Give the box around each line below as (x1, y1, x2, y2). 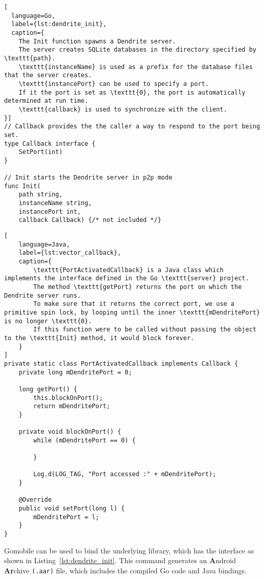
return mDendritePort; (33, 403, 110, 410)
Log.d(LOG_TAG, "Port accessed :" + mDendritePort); (33, 471, 217, 478)
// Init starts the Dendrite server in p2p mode (4, 174, 173, 182)
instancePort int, (18, 208, 81, 215)
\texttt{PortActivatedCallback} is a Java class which (33, 266, 224, 274)
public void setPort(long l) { (18, 505, 125, 513)
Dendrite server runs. (4, 292, 81, 299)
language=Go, (11, 12, 56, 19)
